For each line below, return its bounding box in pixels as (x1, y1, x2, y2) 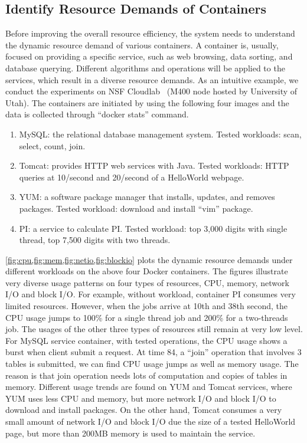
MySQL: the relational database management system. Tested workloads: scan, (19, 127, 302, 140)
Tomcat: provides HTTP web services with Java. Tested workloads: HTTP (19, 159, 289, 172)
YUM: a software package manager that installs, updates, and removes (19, 191, 275, 203)
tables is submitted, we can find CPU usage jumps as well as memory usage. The (5, 357, 299, 370)
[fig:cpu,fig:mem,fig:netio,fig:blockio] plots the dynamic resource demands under (5, 253, 293, 265)
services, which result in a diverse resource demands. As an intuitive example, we (5, 73, 299, 86)
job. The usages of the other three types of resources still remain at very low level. (5, 323, 303, 335)
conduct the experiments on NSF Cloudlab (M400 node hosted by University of (5, 85, 298, 97)
